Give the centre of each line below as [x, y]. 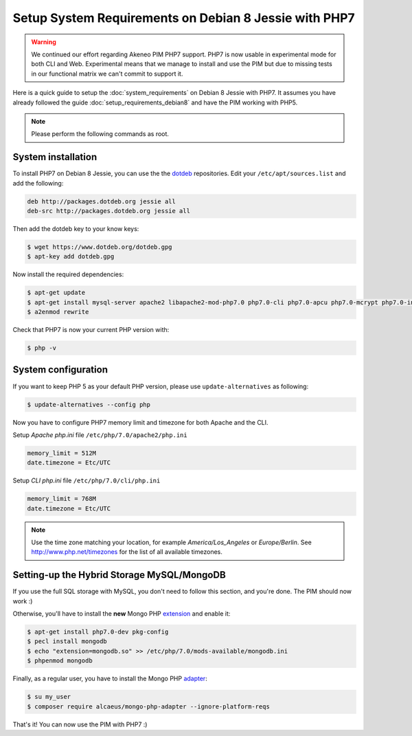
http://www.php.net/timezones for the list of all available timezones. [127, 552]
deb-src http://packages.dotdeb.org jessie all [108, 211]
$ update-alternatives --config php [89, 404]
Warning [44, 42]
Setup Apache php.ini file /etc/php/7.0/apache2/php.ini [100, 435]
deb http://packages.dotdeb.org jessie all [102, 201]
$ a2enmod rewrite [58, 312]
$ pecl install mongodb [67, 642]
